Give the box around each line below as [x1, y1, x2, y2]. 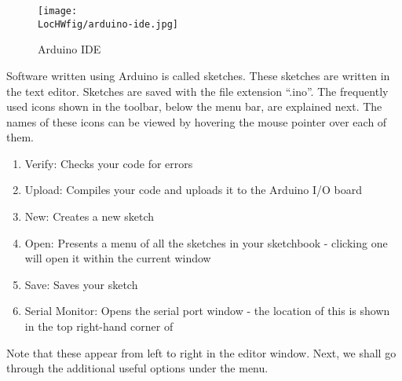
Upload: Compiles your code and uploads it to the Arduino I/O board [24, 181, 363, 198]
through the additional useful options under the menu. [6, 360, 269, 376]
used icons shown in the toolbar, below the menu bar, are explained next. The [6, 98, 382, 115]
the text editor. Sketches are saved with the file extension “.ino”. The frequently [6, 82, 389, 99]
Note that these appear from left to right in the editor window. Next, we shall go [6, 344, 397, 361]
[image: [38, 5, 78, 16]
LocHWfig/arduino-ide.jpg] [38, 18, 178, 30]
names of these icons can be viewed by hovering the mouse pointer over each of [6, 113, 387, 130]
